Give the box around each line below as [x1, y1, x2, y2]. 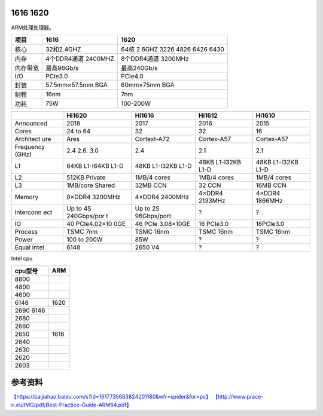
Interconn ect [14, 208, 53, 216]
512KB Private [66, 173, 106, 182]
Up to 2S [135, 204, 160, 212]
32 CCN [198, 181, 221, 189]
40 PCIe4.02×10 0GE [66, 219, 126, 228]
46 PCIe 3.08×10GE [135, 219, 191, 228]
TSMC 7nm [66, 227, 98, 235]
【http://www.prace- [212, 393, 264, 400]
